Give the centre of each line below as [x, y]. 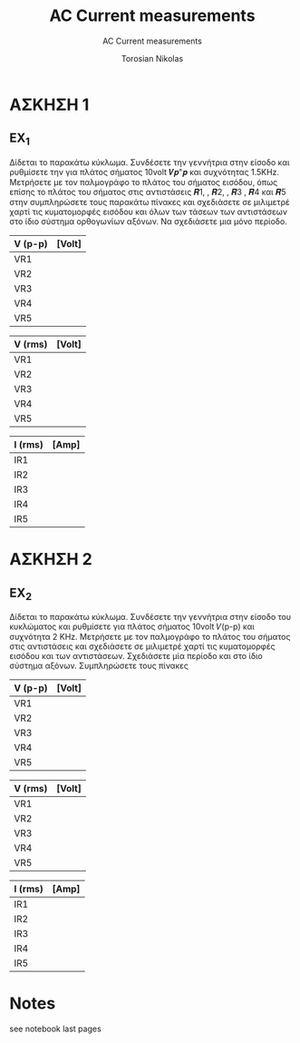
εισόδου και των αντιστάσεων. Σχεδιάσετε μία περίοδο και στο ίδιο [136, 656]
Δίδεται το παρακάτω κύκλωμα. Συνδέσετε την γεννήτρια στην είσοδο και [150, 162]
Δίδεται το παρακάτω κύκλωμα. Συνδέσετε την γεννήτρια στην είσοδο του [150, 617]
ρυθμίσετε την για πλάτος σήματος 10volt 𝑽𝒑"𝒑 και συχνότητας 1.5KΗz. [144, 172]
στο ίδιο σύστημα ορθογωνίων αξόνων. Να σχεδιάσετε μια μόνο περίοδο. [148, 221]
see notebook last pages [55, 1029]
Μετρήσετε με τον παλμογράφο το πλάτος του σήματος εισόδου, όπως [144, 182]
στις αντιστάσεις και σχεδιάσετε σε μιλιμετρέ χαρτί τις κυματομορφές [142, 646]
